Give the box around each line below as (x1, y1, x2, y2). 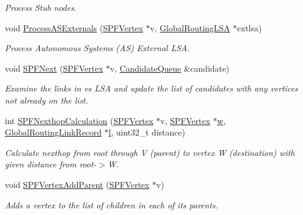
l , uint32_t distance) (108, 126, 186, 139)
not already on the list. (5, 93, 89, 106)
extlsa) (237, 21, 262, 34)
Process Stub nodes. (5, 1, 77, 13)
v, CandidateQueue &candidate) (110, 61, 230, 74)
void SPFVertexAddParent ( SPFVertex (5, 178, 149, 190)
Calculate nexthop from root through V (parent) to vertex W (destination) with (5, 146, 295, 158)
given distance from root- (5, 158, 97, 170)
